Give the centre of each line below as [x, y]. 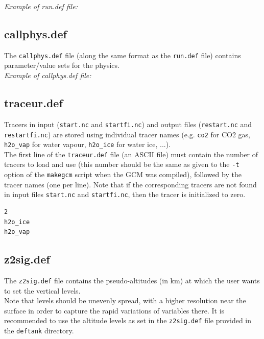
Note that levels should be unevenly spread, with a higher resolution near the [125, 300]
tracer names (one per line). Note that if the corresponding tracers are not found [130, 184]
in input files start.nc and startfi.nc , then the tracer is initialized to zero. [125, 194]
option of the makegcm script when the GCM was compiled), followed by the [123, 174]
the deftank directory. [39, 331]
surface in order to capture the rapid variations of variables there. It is [114, 310]
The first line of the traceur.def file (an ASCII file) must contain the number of [131, 154]
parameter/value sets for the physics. [62, 65]
